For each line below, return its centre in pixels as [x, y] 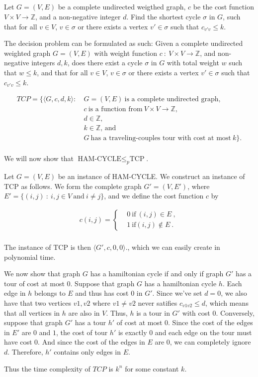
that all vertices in [32, 312]
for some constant [152, 368]
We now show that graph [42, 274]
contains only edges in [87, 351]
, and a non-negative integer [78, 16]
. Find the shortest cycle [164, 16]
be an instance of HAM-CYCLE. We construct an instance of [151, 176]
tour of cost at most [34, 283]
